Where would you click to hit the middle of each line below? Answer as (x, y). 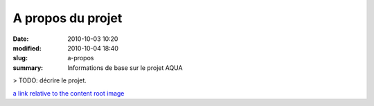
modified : (27, 48)
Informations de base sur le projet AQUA (125, 68)
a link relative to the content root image (69, 93)
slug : (20, 58)
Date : (21, 39)
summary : (28, 68)
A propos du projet (68, 18)
